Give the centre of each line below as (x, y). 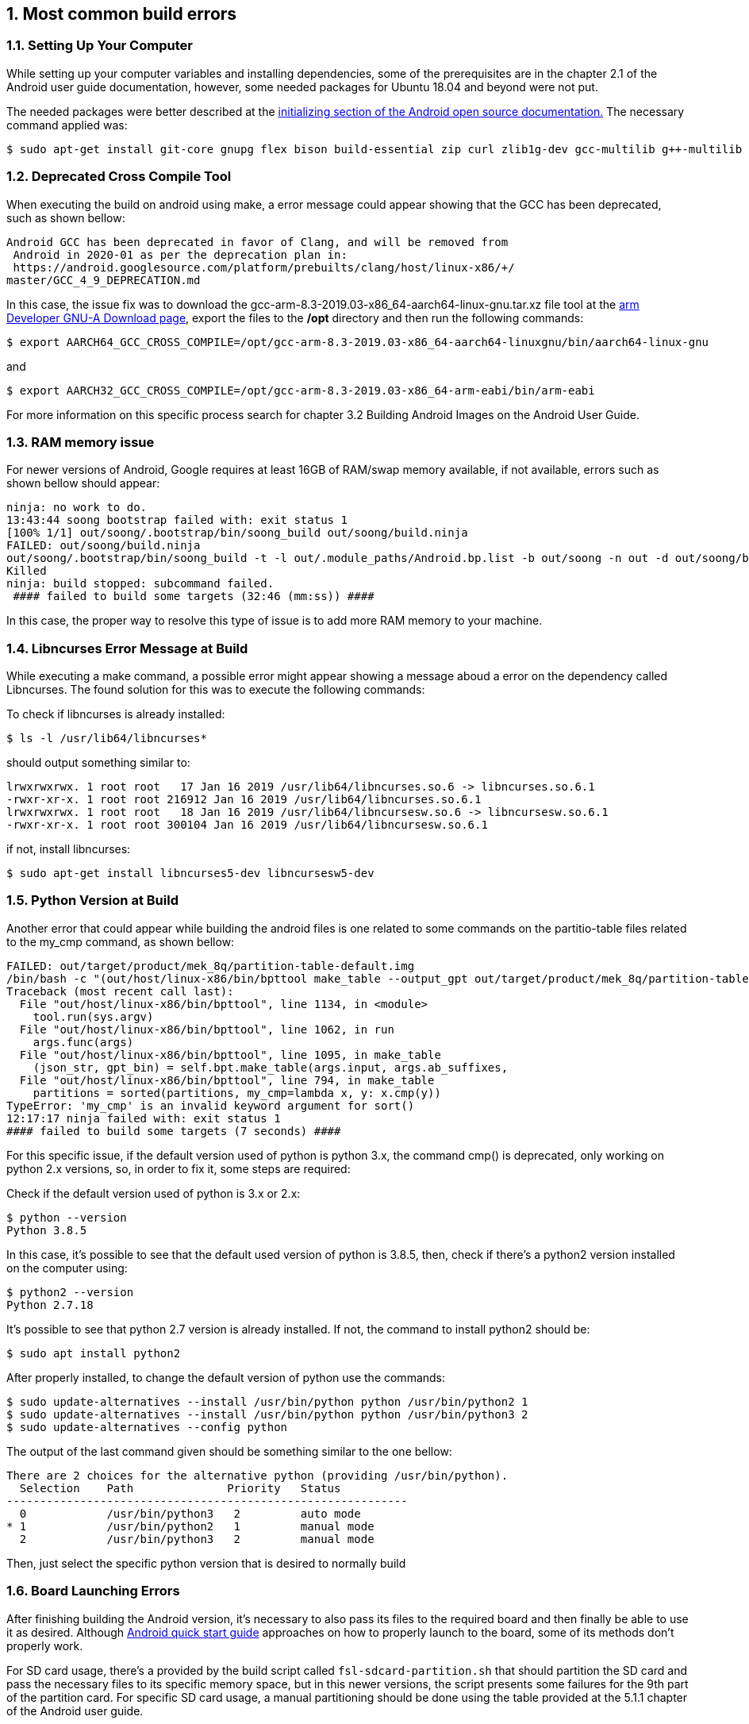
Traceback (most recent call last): (120, 991)
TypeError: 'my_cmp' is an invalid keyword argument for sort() (211, 1105)
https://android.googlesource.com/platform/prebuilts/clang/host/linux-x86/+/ (264, 267)
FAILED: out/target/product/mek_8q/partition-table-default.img (211, 966)
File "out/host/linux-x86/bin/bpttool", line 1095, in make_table (230, 1054)
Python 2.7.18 (50, 1305)
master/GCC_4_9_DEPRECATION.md (104, 280)
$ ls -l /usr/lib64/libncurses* (107, 739)
